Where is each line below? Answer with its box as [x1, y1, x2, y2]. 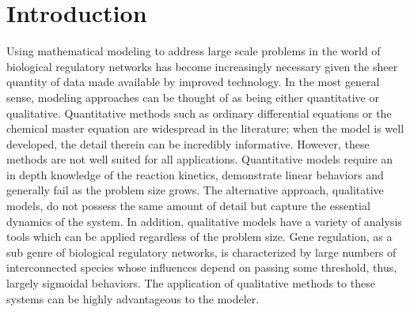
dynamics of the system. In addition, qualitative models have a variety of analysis [6, 212, 402, 229]
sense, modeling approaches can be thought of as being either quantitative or [6, 88, 379, 105]
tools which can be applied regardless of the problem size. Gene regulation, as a [6, 228, 393, 245]
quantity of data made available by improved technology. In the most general [6, 73, 380, 90]
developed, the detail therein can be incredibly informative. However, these [6, 135, 370, 152]
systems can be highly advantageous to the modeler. [6, 290, 260, 306]
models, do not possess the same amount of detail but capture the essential [6, 197, 370, 214]
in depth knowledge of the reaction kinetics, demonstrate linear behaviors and [6, 166, 384, 182]
